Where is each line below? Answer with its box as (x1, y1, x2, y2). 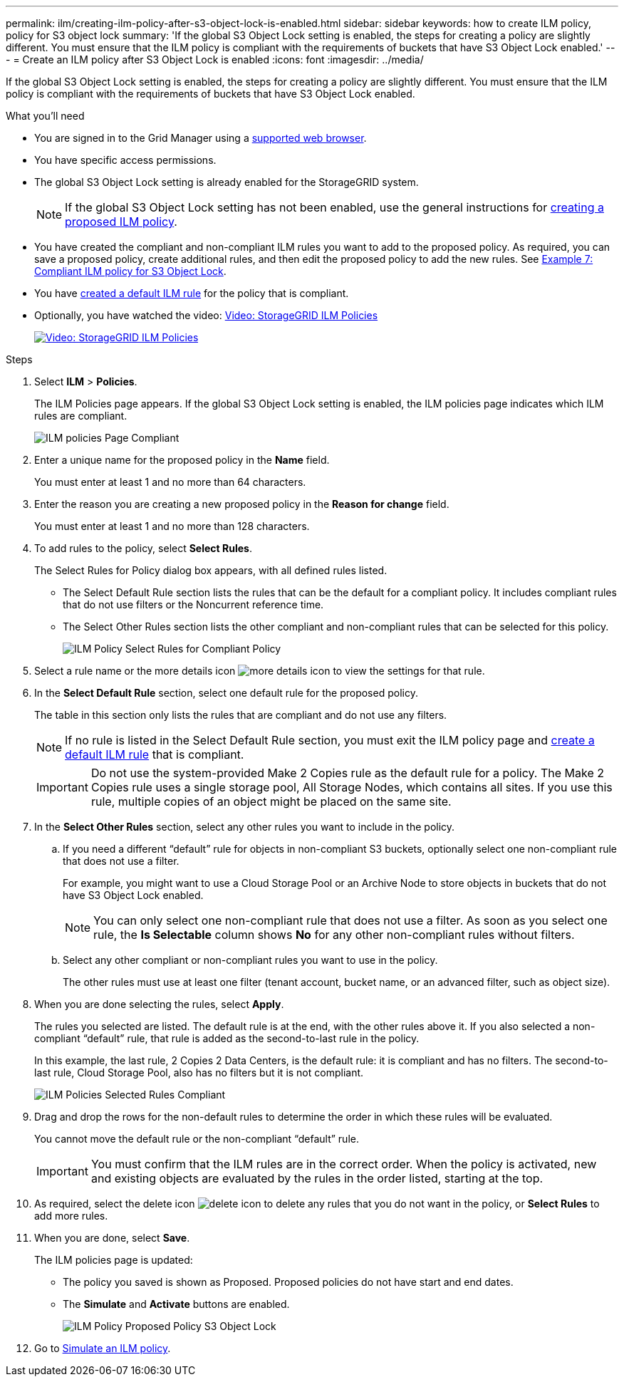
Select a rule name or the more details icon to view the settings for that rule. (34, 665, 485, 677)
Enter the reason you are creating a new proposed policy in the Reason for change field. (34, 498, 449, 510)
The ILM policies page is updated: (34, 1254, 193, 1266)
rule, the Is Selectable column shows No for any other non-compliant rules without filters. (93, 928, 575, 942)
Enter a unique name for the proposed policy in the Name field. (34, 454, 330, 466)
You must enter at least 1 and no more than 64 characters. (34, 476, 306, 488)
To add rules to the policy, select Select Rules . (34, 542, 252, 554)
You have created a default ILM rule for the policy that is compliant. (34, 287, 349, 299)
